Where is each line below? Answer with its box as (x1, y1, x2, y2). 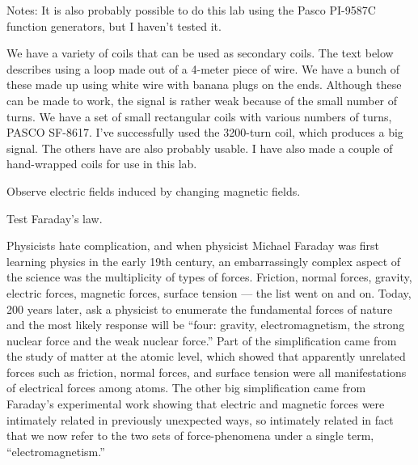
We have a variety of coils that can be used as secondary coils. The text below (6, 44, 394, 61)
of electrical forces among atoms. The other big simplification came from (6, 379, 366, 396)
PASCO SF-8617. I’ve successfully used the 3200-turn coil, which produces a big (6, 124, 403, 141)
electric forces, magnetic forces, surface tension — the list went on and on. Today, (6, 284, 412, 301)
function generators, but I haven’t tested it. (6, 17, 222, 34)
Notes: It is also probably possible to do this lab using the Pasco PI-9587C (6, 2, 376, 18)
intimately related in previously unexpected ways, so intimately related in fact (6, 411, 394, 428)
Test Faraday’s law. (6, 209, 103, 226)
